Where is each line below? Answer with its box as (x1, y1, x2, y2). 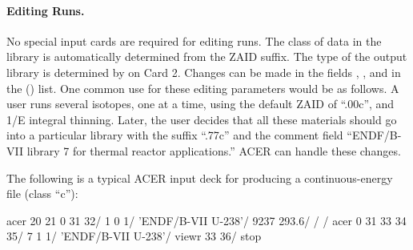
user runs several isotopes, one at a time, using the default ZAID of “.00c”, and (6, 95, 395, 112)
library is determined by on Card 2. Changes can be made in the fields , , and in (6, 63, 401, 80)
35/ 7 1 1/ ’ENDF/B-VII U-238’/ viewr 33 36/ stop (6, 228, 262, 244)
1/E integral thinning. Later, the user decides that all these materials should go (6, 111, 397, 127)
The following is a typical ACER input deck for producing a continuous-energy (6, 169, 393, 186)
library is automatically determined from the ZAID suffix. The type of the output (6, 48, 407, 65)
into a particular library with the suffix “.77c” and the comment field (6, 127, 343, 143)
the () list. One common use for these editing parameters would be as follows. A (6, 79, 399, 96)
